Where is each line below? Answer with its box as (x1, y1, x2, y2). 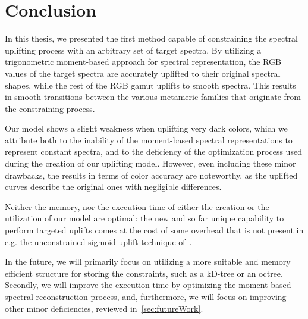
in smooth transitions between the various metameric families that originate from (5, 90, 301, 103)
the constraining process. (5, 102, 95, 114)
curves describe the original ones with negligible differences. (5, 180, 222, 193)
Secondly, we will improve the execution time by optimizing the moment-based (5, 279, 291, 291)
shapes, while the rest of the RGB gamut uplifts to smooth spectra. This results (5, 79, 296, 91)
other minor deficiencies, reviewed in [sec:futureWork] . (5, 302, 203, 314)
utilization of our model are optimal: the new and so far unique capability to (5, 212, 284, 224)
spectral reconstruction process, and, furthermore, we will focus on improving (5, 290, 287, 302)
